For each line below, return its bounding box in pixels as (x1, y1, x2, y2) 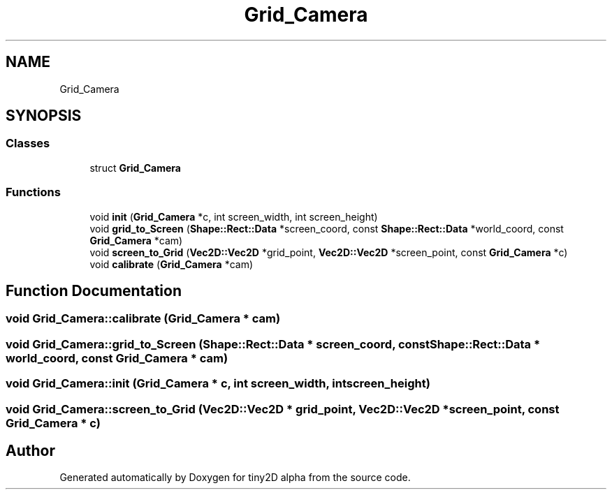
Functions (6, 185, 61, 200)
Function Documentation (6, 281, 182, 300)
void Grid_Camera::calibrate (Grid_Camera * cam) (6, 311, 281, 326)
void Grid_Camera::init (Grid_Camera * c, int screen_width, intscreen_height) (6, 376, 430, 391)
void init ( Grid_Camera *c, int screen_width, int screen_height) (89, 210, 378, 223)
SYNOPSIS (6, 107, 82, 125)
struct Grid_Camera (89, 161, 181, 174)
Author (6, 441, 55, 459)
